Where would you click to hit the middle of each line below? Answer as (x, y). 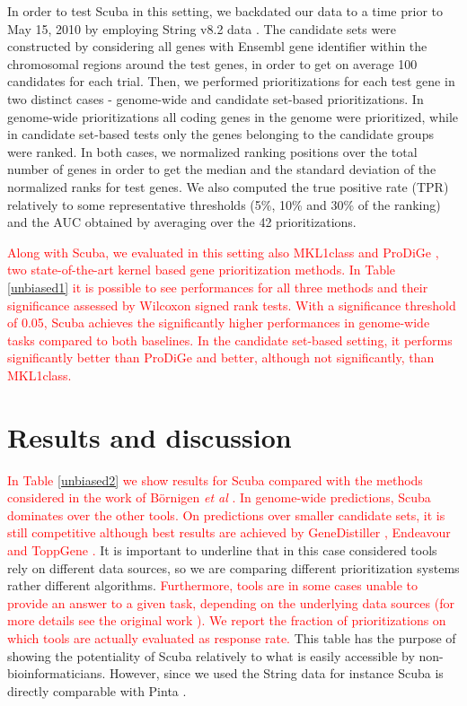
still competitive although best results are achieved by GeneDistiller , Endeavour (229, 532)
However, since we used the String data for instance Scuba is (277, 673)
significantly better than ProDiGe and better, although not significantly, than (221, 357)
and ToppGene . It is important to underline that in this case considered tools (222, 549)
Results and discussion (150, 436)
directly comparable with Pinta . (97, 690)
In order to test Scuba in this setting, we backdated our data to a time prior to (225, 11)
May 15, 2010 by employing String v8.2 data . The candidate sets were (202, 28)
